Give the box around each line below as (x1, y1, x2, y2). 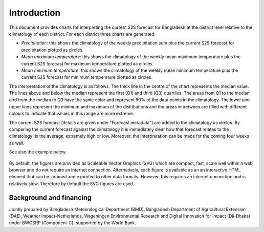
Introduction (9, 7, 61, 18)
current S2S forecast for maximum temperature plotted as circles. (21, 61, 154, 66)
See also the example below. (9, 149, 67, 155)
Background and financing (9, 193, 92, 202)
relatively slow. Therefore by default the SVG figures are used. (9, 181, 134, 187)
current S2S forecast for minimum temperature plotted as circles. (21, 74, 153, 80)
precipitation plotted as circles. (21, 47, 84, 53)
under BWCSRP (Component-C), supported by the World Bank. (9, 220, 136, 226)
